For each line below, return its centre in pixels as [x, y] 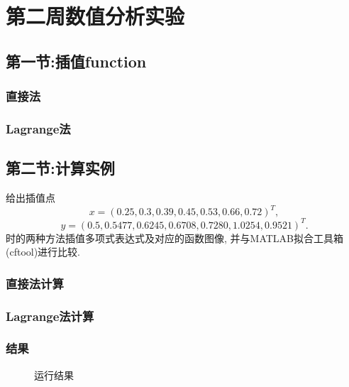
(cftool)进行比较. [43, 252]
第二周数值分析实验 [95, 16]
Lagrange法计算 [50, 316]
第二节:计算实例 [60, 168]
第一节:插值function [76, 61]
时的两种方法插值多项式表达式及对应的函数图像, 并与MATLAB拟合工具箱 [174, 238]
